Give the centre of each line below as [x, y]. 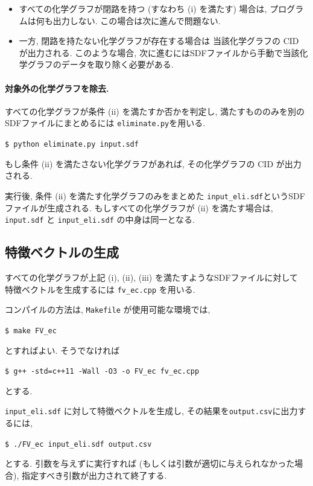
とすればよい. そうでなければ [62, 350]
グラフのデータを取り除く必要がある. [100, 64]
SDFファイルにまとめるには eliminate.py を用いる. [105, 123]
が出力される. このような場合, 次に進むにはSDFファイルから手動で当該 [159, 52]
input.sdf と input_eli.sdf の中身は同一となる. [100, 219]
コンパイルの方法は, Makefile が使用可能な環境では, [108, 309]
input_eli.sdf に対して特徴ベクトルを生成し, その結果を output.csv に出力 [151, 411]
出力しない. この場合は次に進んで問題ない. [137, 20]
